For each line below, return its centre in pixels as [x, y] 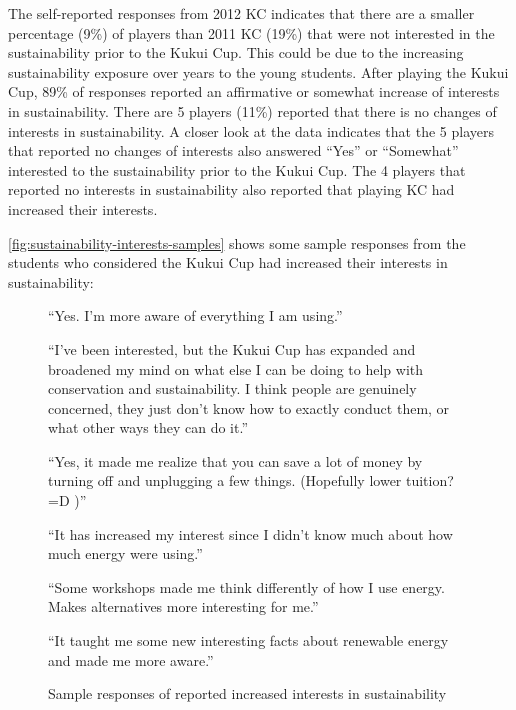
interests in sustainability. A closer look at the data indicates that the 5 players [251, 130]
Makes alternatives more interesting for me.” [183, 606]
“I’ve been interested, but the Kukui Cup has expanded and [232, 348]
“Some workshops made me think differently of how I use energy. [246, 586]
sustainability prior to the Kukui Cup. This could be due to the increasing [236, 52]
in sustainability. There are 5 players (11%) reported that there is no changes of [252, 110]
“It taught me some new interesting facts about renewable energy [248, 640]
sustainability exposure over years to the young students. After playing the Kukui [258, 71]
